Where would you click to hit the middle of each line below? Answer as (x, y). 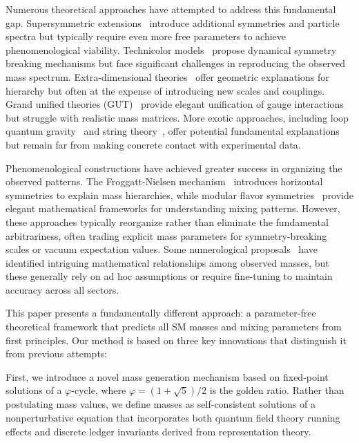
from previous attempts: (57, 354)
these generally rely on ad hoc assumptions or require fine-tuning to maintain (169, 276)
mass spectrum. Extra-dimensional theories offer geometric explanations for (167, 76)
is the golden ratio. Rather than (277, 390)
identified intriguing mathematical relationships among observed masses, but (167, 262)
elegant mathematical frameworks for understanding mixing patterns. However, (173, 208)
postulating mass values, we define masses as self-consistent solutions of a (161, 404)
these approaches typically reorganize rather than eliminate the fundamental (167, 221)
